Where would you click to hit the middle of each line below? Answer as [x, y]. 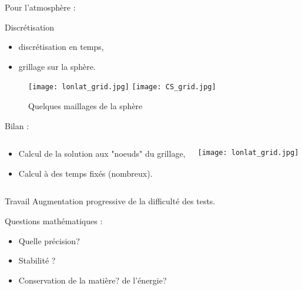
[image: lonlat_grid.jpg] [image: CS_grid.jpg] [122, 87]
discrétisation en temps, [61, 47]
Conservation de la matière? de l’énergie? [93, 280]
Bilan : [17, 125]
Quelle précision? [49, 240]
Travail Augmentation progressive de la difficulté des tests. [110, 201]
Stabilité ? [37, 260]
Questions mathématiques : [54, 221]
